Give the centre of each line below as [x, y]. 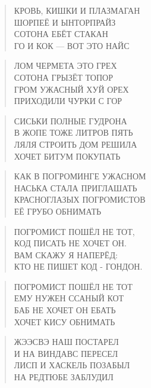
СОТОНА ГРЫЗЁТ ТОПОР [63, 77]
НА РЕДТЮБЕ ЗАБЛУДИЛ [64, 377]
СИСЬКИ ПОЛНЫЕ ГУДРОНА [70, 120]
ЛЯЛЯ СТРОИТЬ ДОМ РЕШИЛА [75, 144]
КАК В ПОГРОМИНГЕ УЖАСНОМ [80, 176]
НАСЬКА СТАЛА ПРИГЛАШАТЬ [75, 187]
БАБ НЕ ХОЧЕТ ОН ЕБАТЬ [65, 310]
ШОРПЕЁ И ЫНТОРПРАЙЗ [65, 22]
